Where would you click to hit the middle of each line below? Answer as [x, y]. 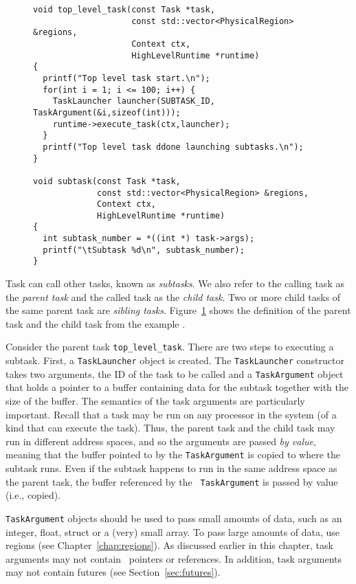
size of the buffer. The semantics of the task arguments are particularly [155, 401]
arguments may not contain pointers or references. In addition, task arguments [174, 558]
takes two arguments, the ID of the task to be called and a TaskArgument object [175, 373]
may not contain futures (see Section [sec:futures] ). [113, 572]
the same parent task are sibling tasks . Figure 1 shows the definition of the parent [178, 310]
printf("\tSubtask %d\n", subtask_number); [144, 250]
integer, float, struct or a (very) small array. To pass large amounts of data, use [173, 531]
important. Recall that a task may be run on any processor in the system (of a [171, 414]
